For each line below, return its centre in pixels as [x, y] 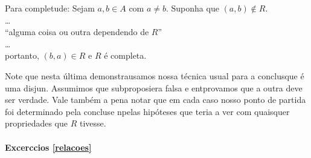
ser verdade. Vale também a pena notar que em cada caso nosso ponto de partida [155, 100]
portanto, [22, 55]
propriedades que [37, 123]
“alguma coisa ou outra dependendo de [77, 32]
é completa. [125, 55]
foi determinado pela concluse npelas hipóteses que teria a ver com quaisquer [147, 111]
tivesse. [93, 123]
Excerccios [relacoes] [48, 147]
